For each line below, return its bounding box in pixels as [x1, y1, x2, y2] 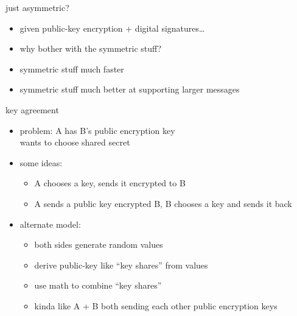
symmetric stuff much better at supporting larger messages [19, 83, 240, 96]
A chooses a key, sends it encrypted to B [34, 177, 186, 189]
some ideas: [19, 156, 63, 169]
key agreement [5, 103, 59, 116]
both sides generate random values [34, 238, 163, 251]
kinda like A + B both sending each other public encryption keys [34, 299, 278, 312]
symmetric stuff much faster [19, 62, 124, 75]
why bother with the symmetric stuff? [19, 42, 162, 55]
